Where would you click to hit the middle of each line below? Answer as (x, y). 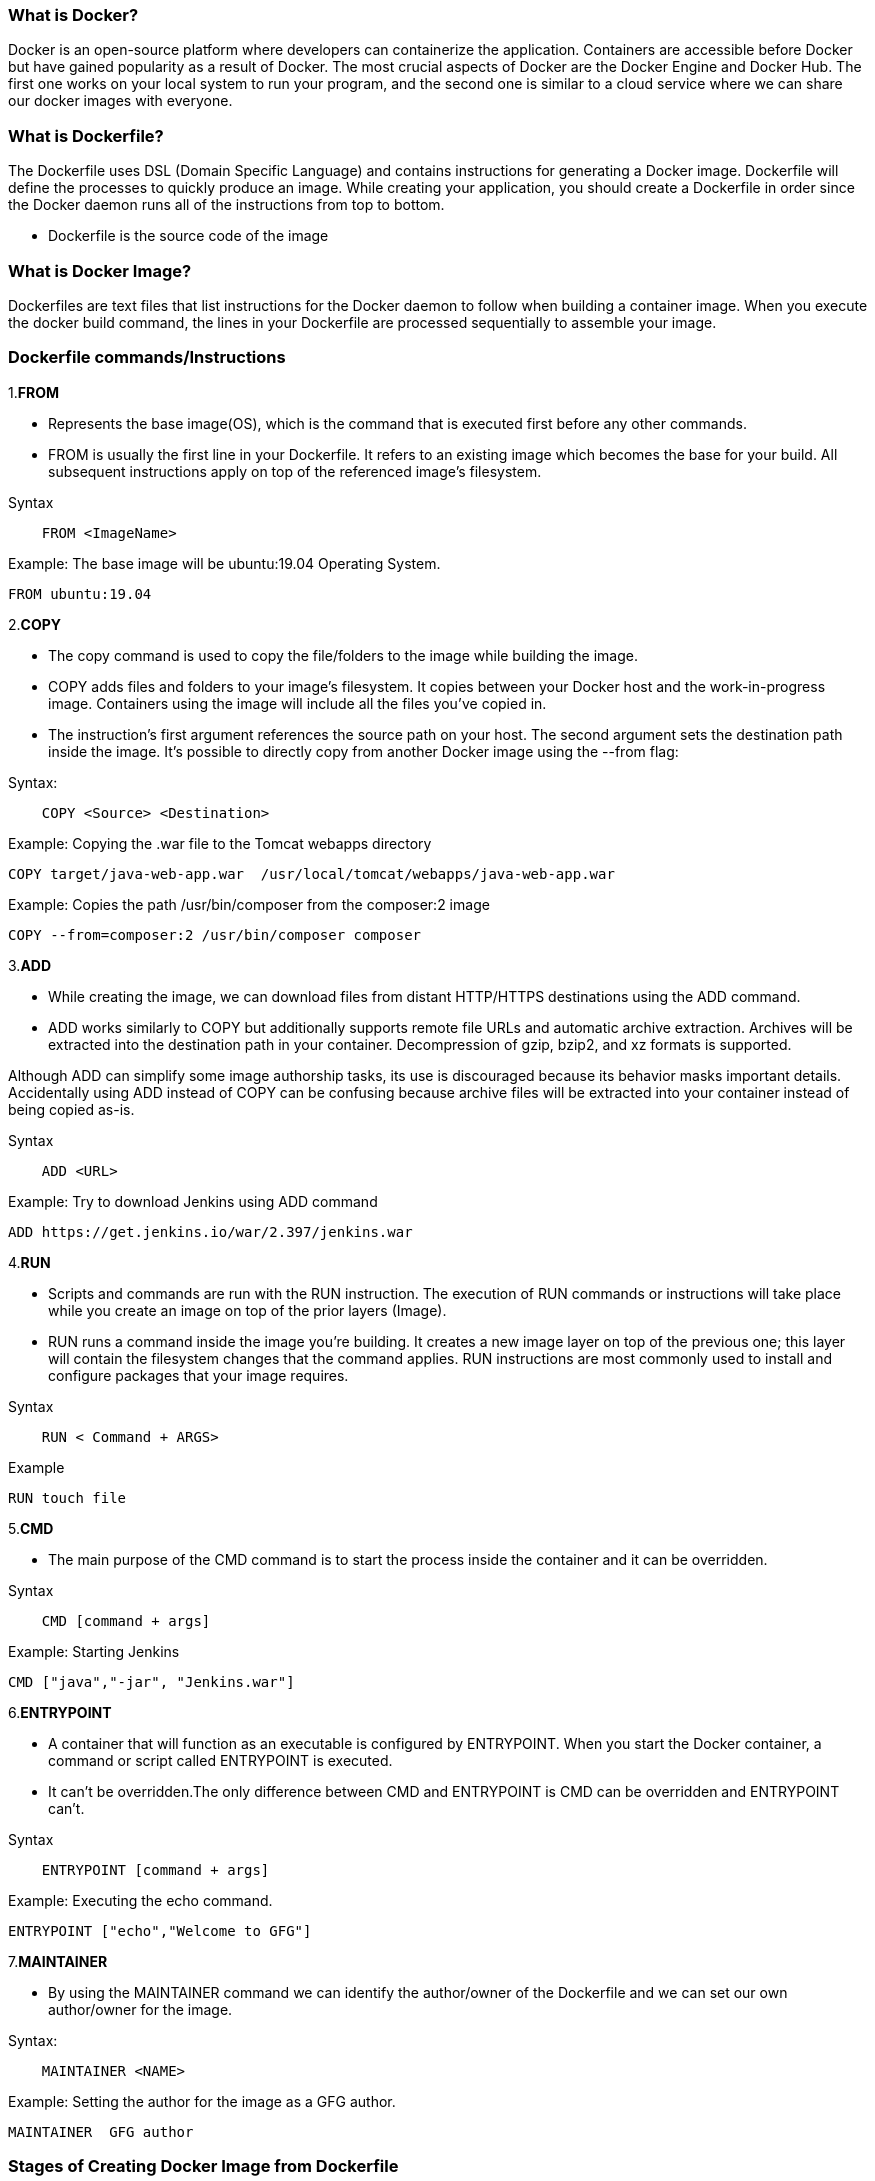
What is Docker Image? (100, 270)
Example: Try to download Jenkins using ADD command (193, 1201)
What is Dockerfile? (86, 135)
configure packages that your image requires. (198, 1375)
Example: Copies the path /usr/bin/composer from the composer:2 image (249, 904)
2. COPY (35, 624)
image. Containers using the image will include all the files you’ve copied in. (297, 703)
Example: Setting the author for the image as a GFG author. (202, 2101)
